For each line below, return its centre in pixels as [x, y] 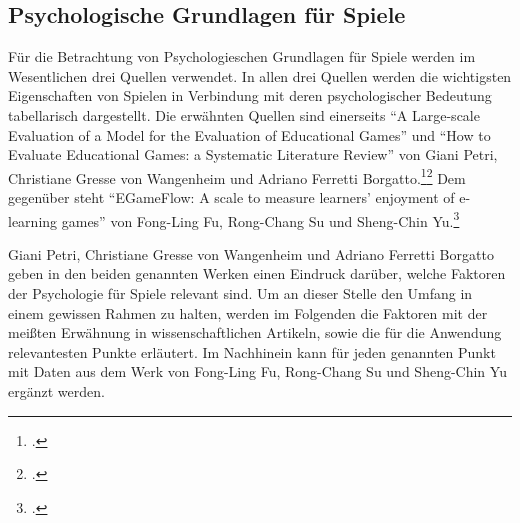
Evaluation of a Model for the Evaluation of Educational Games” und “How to [249, 134]
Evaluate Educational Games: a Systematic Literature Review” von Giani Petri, [253, 154]
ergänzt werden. [56, 391]
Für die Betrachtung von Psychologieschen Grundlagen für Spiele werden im [242, 56]
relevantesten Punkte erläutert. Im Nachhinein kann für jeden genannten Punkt [252, 351]
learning [33, 220]
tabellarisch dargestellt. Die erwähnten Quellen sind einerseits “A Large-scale [244, 114]
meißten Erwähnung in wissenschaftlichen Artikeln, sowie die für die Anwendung [255, 332]
